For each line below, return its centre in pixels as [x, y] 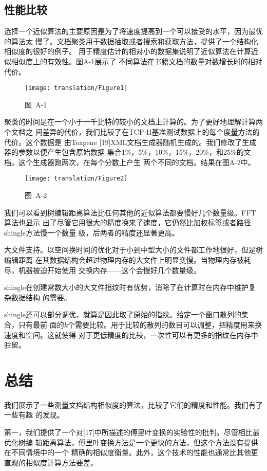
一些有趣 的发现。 [34, 415]
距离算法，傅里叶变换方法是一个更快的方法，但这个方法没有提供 [150, 442]
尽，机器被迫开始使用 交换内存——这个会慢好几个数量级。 [102, 270]
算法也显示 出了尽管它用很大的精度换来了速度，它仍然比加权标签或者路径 [128, 222]
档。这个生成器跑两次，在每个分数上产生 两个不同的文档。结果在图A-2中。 [130, 162]
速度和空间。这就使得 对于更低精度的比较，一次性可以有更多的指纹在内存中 [131, 334]
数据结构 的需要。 [41, 297]
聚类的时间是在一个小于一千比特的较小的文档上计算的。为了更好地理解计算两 [133, 122]
